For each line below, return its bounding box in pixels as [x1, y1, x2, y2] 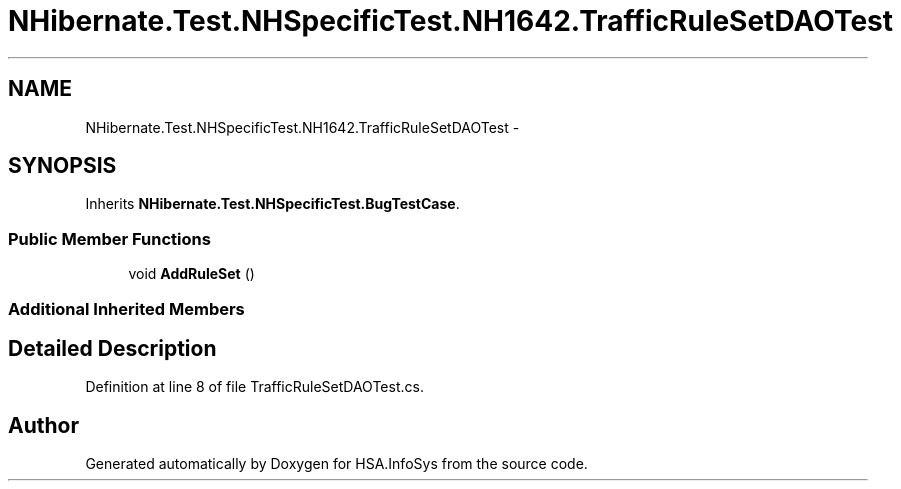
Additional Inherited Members [8, 298, 245, 319]
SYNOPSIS [8, 153, 117, 179]
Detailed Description [8, 335, 217, 361]
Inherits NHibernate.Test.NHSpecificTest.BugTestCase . [85, 195, 460, 213]
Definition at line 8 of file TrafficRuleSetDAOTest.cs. [85, 378, 424, 396]
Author [8, 412, 79, 438]
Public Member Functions [8, 228, 211, 249]
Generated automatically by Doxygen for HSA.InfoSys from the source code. [85, 455, 588, 473]
